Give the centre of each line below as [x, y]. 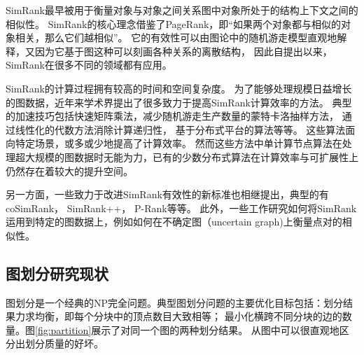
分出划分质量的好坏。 [55, 343]
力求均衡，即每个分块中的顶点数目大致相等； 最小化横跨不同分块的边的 [178, 316]
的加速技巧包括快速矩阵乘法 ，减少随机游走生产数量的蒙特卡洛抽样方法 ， [172, 116]
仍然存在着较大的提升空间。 [69, 170]
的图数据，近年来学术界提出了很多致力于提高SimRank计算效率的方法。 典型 [179, 102]
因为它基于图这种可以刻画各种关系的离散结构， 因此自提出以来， [183, 51]
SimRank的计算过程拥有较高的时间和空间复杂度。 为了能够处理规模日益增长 [179, 88]
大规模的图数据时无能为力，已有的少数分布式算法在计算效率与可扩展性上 [191, 156]
